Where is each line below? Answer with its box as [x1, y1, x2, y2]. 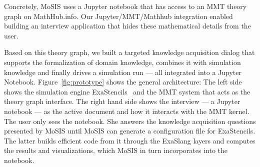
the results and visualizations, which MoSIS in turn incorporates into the [4, 145, 228, 155]
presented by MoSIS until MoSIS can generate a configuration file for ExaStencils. [4, 125, 255, 136]
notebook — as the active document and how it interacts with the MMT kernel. [4, 105, 249, 116]
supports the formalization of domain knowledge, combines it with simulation [4, 56, 241, 67]
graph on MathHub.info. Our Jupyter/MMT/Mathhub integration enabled [4, 10, 233, 21]
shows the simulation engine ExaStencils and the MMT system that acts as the [4, 86, 250, 96]
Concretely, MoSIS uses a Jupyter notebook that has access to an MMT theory [4, 1, 247, 11]
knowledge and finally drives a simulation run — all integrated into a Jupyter [4, 66, 241, 77]
